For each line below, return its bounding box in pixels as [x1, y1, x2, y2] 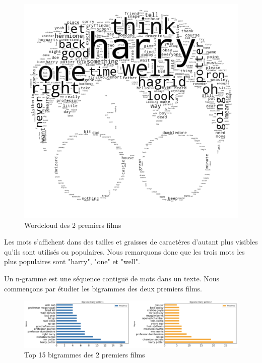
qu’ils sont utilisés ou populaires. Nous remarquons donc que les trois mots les [4, 246, 245, 257]
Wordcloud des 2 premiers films [24, 219, 121, 230]
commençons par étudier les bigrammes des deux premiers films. [4, 283, 202, 293]
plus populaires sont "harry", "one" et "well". [4, 256, 140, 267]
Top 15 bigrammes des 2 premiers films [24, 349, 145, 360]
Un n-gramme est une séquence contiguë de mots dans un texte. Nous [4, 273, 219, 283]
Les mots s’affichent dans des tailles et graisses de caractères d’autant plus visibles [4, 236, 258, 247]
